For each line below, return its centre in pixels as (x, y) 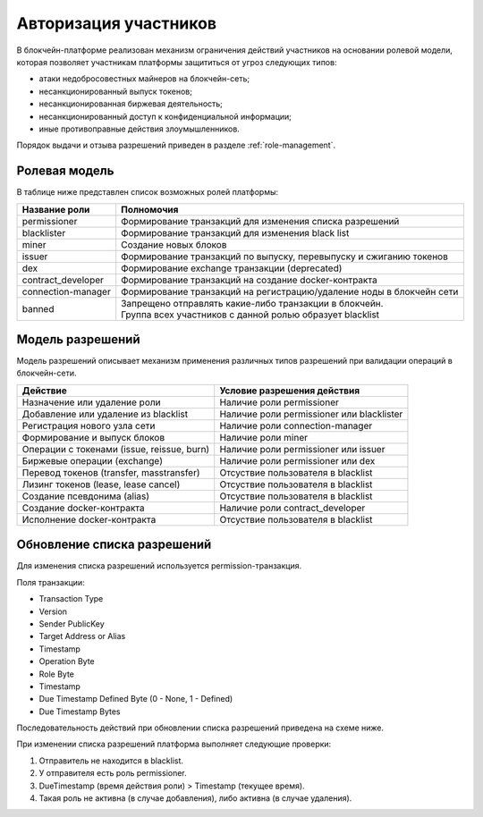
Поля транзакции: (51, 582)
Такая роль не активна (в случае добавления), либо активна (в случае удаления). (195, 798)
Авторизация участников (117, 23)
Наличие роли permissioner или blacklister (311, 414)
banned (38, 308)
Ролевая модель (65, 171)
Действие (44, 391)
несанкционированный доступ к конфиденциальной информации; (165, 116)
